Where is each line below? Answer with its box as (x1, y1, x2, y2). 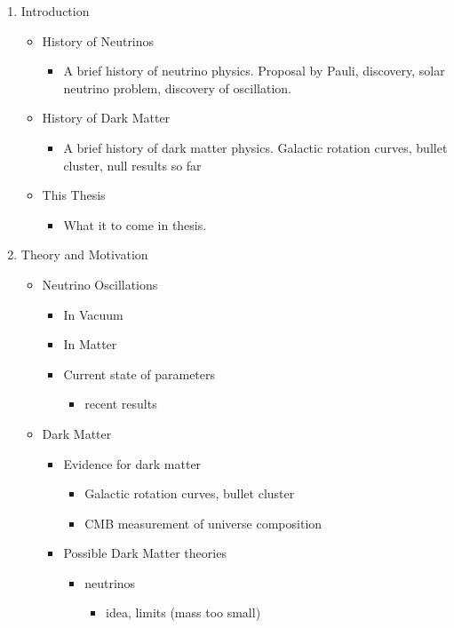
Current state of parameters (63, 364, 216, 383)
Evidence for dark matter (63, 454, 202, 473)
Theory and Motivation (20, 245, 148, 264)
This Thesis (42, 186, 106, 204)
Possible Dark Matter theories (63, 544, 227, 562)
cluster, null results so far (63, 155, 202, 174)
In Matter (63, 335, 117, 354)
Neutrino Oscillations (42, 274, 158, 293)
